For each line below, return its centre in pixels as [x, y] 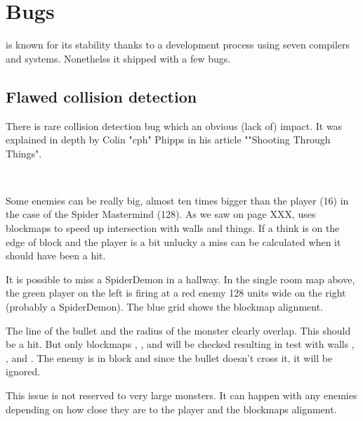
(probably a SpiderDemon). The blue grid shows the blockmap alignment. [165, 307]
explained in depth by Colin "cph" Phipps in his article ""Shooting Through [168, 140]
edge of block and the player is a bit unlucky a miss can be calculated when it [173, 241]
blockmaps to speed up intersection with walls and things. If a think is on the [173, 228]
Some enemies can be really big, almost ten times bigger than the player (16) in [177, 200]
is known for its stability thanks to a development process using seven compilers [178, 45]
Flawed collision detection [101, 96]
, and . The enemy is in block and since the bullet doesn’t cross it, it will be [169, 357]
